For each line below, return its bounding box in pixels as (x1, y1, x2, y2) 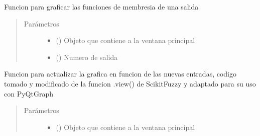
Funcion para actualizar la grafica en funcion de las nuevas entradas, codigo (4, 68, 236, 79)
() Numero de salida (56, 51, 118, 62)
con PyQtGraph (4, 88, 53, 98)
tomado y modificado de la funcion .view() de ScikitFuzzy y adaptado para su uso (4, 78, 256, 88)
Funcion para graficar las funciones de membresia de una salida (4, 1, 199, 11)
